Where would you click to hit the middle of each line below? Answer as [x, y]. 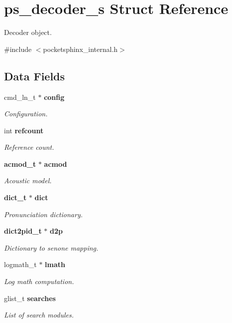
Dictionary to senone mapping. [51, 247]
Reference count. [29, 147]
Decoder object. [28, 32]
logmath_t [20, 264]
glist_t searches [30, 298]
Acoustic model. [28, 180]
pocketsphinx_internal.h [80, 49]
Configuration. [26, 114]
